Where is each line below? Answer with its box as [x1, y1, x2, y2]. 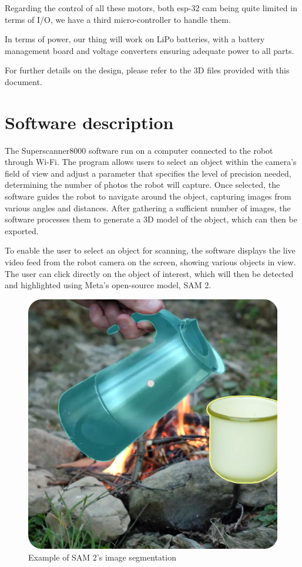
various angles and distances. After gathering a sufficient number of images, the [5, 201, 291, 214]
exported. [5, 224, 39, 237]
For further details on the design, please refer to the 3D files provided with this [5, 64, 290, 76]
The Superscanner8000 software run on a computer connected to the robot [5, 144, 273, 156]
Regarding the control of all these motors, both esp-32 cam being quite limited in [5, 2, 297, 14]
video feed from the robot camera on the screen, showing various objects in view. [5, 256, 296, 268]
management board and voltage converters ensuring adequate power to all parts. [5, 44, 294, 56]
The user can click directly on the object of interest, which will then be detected [5, 267, 294, 279]
